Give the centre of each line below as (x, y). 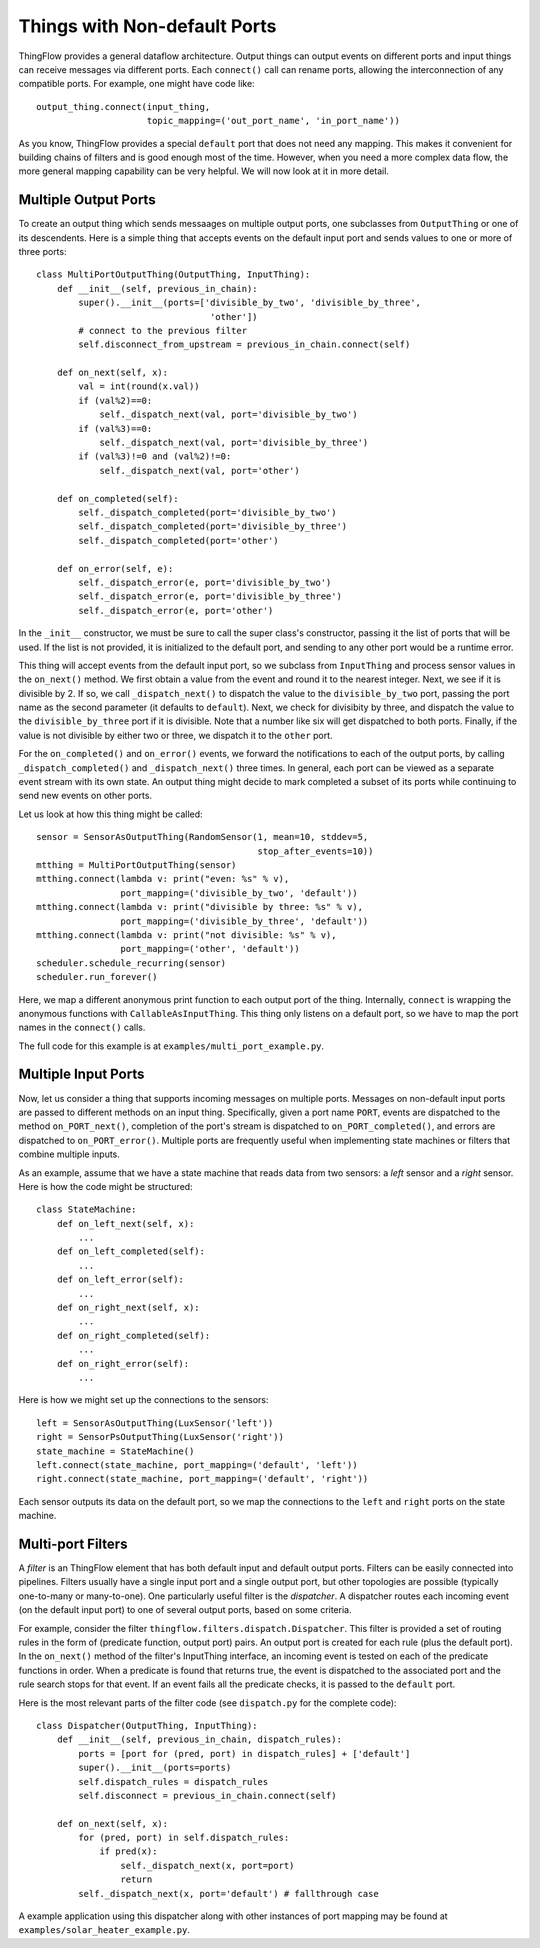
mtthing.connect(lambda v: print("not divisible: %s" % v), (186, 934)
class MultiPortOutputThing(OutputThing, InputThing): (173, 274)
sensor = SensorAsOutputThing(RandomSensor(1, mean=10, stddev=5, (202, 837)
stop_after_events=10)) (315, 851)
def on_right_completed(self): (133, 1335)
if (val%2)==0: (115, 400)
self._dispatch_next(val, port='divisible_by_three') (234, 443)
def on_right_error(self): (123, 1363)
